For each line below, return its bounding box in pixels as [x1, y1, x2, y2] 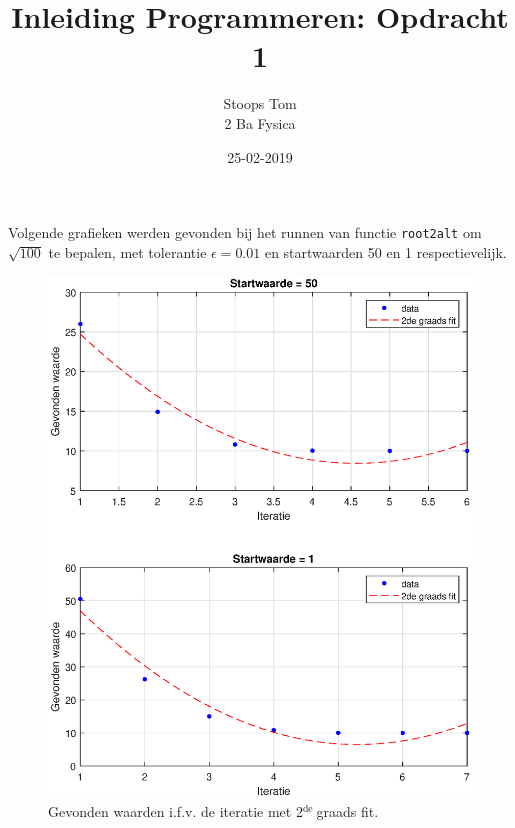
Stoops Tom [223, 93, 297, 114]
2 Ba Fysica [224, 112, 296, 133]
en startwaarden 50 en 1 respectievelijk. [264, 241, 507, 262]
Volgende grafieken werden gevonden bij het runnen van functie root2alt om [8, 222, 482, 243]
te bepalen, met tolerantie [48, 241, 207, 262]
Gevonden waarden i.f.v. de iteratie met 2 [48, 801, 303, 822]
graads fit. [316, 801, 379, 822]
